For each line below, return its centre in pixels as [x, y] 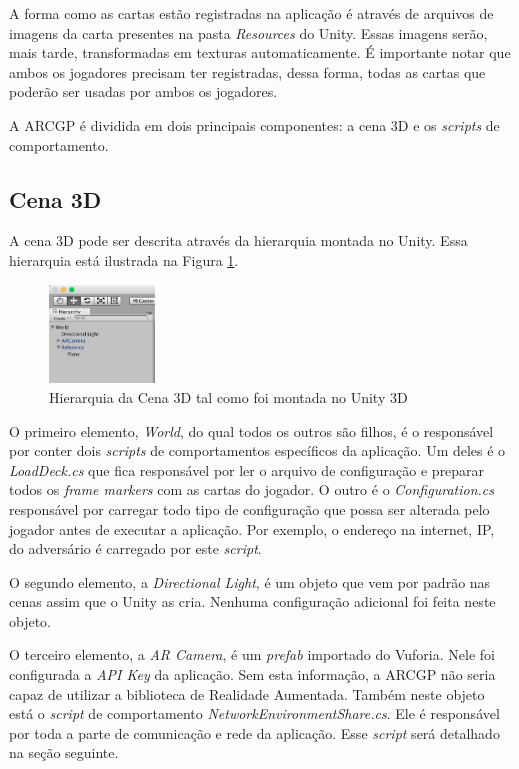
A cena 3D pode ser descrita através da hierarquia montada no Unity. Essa [238, 240]
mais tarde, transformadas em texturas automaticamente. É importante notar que [260, 52]
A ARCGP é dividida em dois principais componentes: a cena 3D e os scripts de [254, 124]
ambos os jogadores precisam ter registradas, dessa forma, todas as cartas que [247, 71]
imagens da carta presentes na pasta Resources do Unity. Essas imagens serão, [248, 32]
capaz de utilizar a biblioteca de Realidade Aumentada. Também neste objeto [247, 693]
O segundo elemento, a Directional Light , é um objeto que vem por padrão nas [250, 581]
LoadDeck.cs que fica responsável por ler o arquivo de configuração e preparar [247, 469]
